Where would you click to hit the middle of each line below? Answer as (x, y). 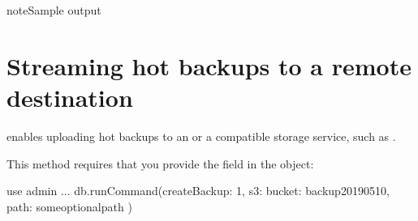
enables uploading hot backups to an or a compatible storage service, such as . (201, 136)
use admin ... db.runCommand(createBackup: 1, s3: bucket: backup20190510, (198, 191)
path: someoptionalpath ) (69, 206)
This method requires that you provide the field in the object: (160, 163)
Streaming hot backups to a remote (209, 65)
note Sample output (54, 10)
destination (70, 97)
